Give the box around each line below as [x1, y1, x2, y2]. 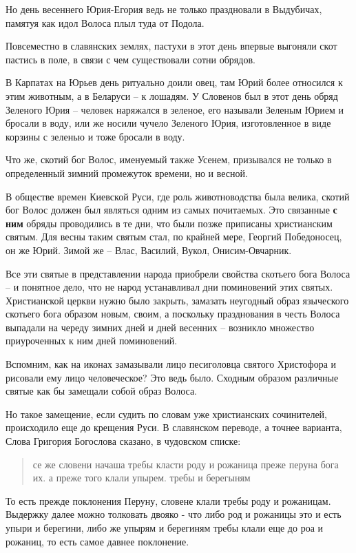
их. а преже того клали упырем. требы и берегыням [32, 470, 251, 485]
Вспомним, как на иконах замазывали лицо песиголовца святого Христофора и [6, 357, 337, 371]
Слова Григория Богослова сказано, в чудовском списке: [6, 434, 241, 448]
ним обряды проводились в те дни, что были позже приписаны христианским [6, 216, 333, 230]
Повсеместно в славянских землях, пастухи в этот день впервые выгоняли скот [6, 39, 337, 53]
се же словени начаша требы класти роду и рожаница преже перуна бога [32, 457, 339, 471]
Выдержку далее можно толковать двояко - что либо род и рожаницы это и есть [6, 507, 342, 521]
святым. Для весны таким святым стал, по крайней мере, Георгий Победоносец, [6, 229, 342, 244]
